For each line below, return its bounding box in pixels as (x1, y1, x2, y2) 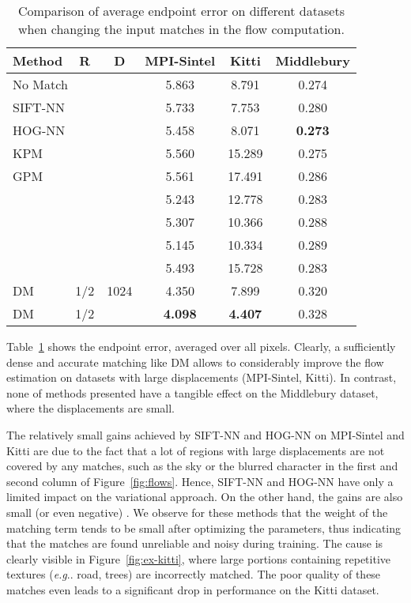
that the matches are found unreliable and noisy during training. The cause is (6, 535, 383, 552)
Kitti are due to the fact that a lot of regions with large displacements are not (6, 442, 385, 458)
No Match (13, 75, 68, 93)
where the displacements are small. (6, 400, 175, 416)
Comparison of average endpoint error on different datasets (17, 2, 345, 20)
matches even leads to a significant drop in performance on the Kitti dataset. (6, 581, 379, 597)
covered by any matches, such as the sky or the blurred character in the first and (6, 458, 398, 474)
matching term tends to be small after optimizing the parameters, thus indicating (6, 519, 402, 536)
